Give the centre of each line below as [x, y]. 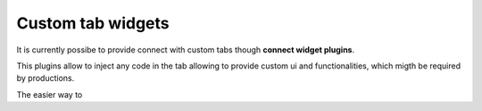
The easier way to [50, 94]
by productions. [46, 78]
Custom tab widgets [93, 23]
